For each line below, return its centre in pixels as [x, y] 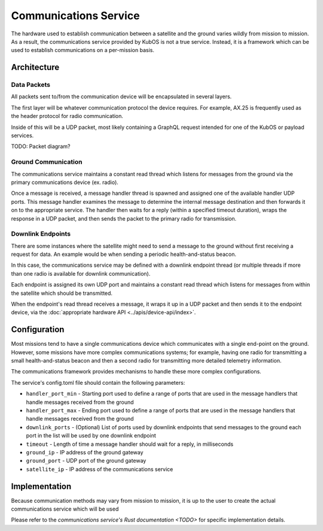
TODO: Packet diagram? [41, 146]
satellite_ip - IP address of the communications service [100, 469]
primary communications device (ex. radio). [65, 182]
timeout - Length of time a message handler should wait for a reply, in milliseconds [129, 444]
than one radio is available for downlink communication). [81, 273]
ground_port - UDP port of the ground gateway [86, 461]
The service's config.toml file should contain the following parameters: [98, 382]
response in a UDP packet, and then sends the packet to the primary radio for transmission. [124, 218]
